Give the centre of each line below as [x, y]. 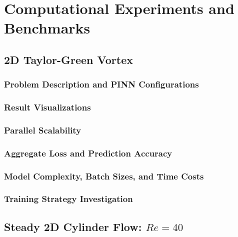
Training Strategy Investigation [68, 199]
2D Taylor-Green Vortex [69, 59]
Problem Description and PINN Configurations [101, 84]
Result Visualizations [47, 107]
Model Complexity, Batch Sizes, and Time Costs [104, 176]
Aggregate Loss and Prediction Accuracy [88, 153]
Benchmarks [47, 28]
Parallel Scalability [43, 130]
